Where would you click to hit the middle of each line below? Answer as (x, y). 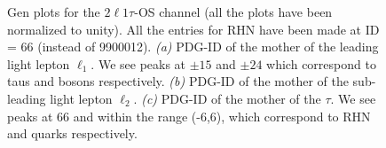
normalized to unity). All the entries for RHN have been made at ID (193, 29)
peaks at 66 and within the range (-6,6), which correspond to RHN (189, 116)
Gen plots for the (54, 12)
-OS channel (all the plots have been (233, 12)
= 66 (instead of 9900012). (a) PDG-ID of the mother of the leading (193, 47)
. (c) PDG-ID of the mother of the (227, 98)
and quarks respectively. (72, 133)
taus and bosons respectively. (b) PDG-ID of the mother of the (178, 81)
